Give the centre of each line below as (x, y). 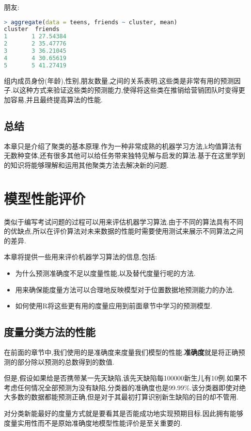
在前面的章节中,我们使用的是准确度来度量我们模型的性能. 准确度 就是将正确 (121, 352)
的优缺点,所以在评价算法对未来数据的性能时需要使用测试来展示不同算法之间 (124, 231)
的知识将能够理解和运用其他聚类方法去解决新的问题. (86, 165)
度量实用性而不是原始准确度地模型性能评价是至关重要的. (93, 423)
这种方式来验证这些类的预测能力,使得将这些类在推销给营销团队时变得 (129, 90)
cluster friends (32, 29)
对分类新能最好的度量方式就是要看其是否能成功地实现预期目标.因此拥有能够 (124, 413)
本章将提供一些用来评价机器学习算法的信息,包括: (80, 257)
